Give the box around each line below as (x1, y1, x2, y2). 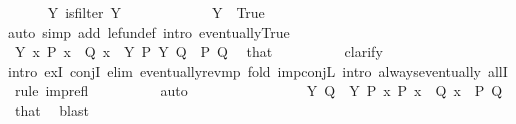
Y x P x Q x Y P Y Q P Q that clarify (14, 41, 383, 62)
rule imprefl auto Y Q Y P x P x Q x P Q (14, 80, 503, 101)
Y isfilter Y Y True (47, 2, 265, 22)
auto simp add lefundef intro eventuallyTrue (8, 21, 290, 42)
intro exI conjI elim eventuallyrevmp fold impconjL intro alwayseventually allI (8, 60, 508, 81)
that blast (14, 99, 89, 120)
